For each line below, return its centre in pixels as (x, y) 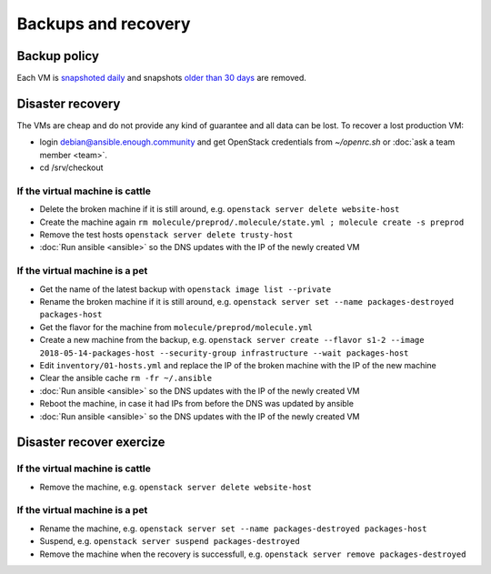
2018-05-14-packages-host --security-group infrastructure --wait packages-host (224, 353)
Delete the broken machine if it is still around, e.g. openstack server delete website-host (220, 209)
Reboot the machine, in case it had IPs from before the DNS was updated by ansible (197, 404)
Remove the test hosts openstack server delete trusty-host (166, 235)
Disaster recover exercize (91, 443)
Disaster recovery (69, 103)
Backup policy (58, 56)
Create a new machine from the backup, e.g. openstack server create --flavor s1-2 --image (232, 340)
